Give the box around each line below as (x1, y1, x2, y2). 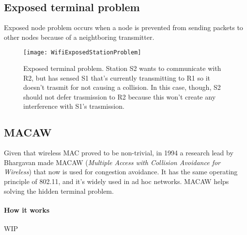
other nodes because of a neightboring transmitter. (4, 32, 154, 42)
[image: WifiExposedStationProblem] (23, 49, 141, 56)
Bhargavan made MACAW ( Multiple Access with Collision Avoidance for (4, 157, 220, 167)
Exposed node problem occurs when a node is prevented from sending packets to (4, 22, 243, 33)
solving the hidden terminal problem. (4, 185, 114, 196)
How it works (4, 204, 50, 215)
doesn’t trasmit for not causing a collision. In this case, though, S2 (23, 82, 221, 92)
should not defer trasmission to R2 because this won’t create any (23, 91, 216, 101)
